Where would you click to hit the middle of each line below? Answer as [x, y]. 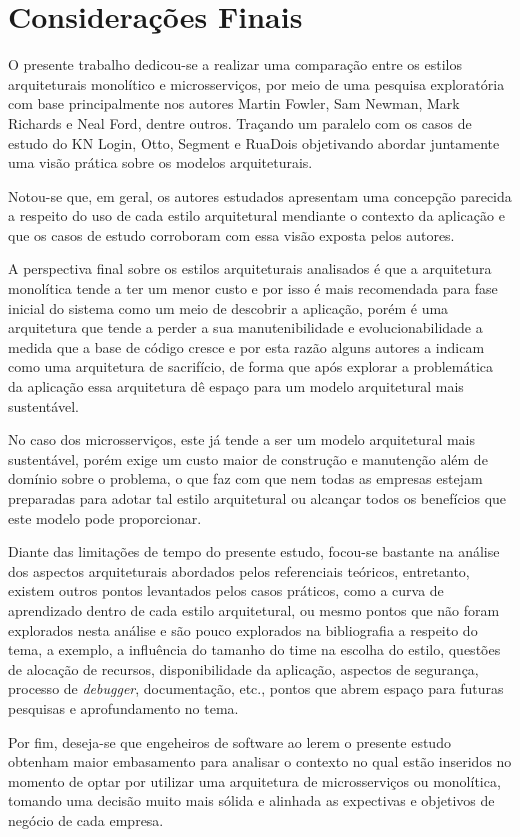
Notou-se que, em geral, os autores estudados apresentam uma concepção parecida [260, 195]
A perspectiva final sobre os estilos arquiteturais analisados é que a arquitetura [250, 268]
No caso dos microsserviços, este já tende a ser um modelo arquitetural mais [242, 439]
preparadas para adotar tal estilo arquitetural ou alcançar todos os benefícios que [257, 498]
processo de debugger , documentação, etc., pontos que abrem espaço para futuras [256, 688]
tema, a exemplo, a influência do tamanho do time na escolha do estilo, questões [254, 649]
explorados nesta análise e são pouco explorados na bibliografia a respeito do [243, 629]
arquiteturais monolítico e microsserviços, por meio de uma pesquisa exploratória [256, 83]
